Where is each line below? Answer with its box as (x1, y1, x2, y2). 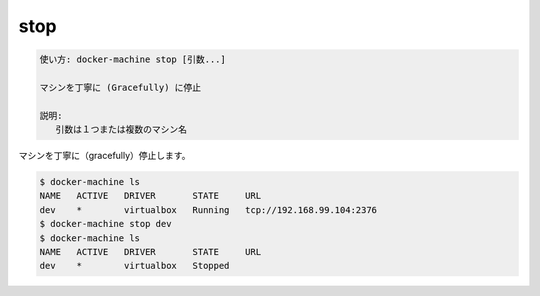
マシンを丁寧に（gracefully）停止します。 (18, 150, 191, 162)
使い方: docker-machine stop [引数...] (39, 54, 227, 65)
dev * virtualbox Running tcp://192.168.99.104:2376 (39, 204, 378, 215)
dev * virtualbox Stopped (39, 260, 230, 272)
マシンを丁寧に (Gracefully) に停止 (39, 81, 202, 93)
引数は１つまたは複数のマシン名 (55, 124, 187, 135)
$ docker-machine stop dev (39, 218, 172, 230)
